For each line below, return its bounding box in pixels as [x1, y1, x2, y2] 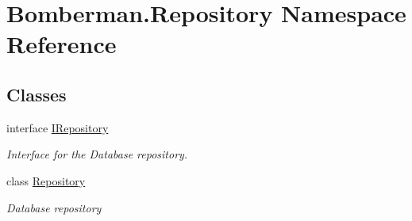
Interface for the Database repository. [6, 146, 188, 162]
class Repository [6, 172, 86, 189]
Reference [6, 28, 117, 60]
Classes [6, 82, 67, 106]
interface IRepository [6, 119, 109, 135]
